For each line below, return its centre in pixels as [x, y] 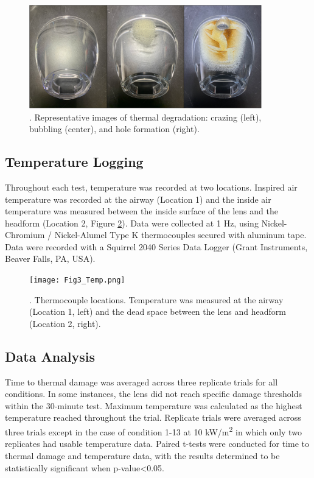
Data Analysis [50, 356]
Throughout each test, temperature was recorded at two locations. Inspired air [151, 187]
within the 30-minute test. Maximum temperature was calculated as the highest [154, 405]
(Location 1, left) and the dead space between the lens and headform [158, 311]
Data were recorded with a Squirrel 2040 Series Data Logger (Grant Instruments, [156, 246]
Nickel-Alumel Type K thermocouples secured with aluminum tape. [180, 235]
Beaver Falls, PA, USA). [50, 258]
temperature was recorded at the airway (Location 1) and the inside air [138, 199]
